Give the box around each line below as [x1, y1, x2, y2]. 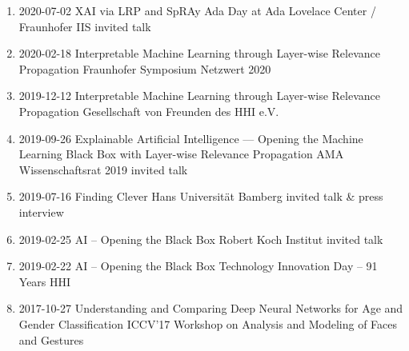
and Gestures [18, 331, 84, 348]
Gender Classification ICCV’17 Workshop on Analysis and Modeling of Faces [18, 315, 397, 332]
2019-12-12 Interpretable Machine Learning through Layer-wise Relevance [18, 87, 380, 104]
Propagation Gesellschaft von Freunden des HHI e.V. [18, 102, 279, 119]
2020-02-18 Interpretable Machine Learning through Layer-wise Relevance [18, 45, 380, 62]
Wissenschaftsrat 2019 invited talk [18, 161, 188, 177]
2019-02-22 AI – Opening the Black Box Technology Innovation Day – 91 [18, 257, 378, 274]
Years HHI [18, 273, 71, 289]
